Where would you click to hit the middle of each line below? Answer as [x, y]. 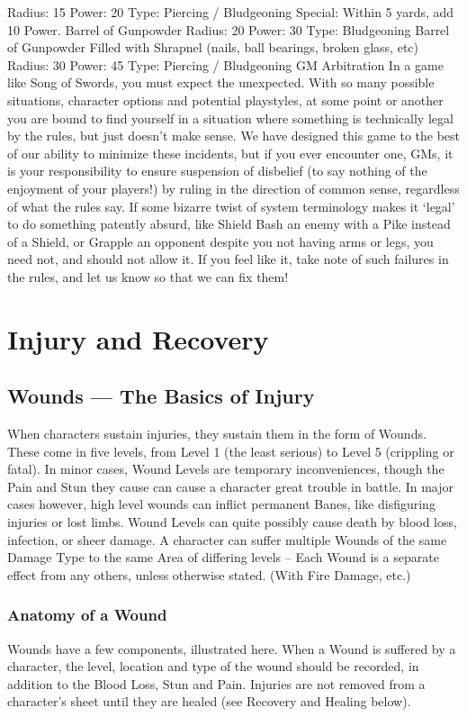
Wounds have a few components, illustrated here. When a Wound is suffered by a [232, 648]
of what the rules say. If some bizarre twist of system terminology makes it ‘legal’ [231, 206]
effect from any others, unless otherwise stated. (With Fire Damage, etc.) [209, 574]
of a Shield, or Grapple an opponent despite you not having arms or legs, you [220, 241]
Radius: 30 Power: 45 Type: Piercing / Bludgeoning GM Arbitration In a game [225, 64]
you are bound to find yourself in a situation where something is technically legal [230, 118]
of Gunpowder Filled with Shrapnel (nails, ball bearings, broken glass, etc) [213, 47]
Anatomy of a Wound [87, 615]
